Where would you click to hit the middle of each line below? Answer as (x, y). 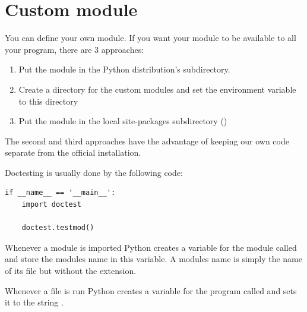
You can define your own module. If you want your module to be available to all (151, 38)
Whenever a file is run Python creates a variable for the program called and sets (151, 290)
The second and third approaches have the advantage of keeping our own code (147, 141)
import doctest (51, 205)
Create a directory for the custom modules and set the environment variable (157, 89)
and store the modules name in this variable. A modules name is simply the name (154, 259)
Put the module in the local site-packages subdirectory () (123, 121)
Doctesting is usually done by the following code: (94, 172)
